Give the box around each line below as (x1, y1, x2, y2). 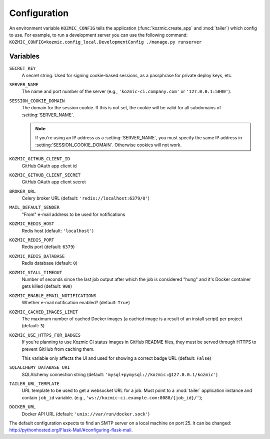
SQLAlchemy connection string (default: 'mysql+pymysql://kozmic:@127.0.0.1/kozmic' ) (21, 371, 218, 377)
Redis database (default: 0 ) (21, 260, 77, 266)
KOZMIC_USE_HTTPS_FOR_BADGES (9, 332, 81, 338)
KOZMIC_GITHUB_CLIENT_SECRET (9, 172, 81, 178)
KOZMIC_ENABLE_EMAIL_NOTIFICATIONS (9, 293, 97, 298)
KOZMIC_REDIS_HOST (9, 221, 54, 227)
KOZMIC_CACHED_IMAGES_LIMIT (9, 309, 78, 315)
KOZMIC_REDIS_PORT (9, 237, 54, 243)
